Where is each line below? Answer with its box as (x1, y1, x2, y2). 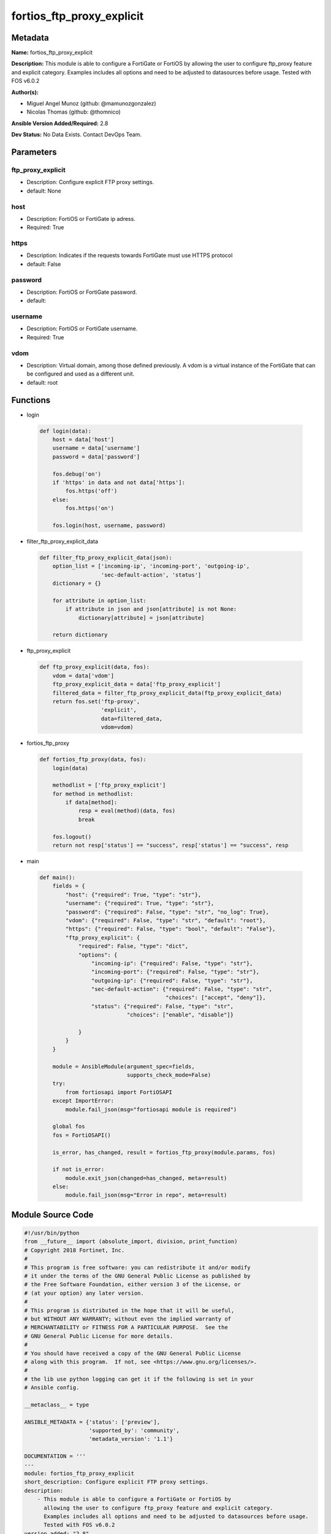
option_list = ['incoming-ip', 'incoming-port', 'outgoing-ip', (52, 563, 250, 570)
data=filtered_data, (101, 715, 162, 722)
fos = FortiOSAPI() (52, 1131, 112, 1138)
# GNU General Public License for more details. (24, 1332, 173, 1339)
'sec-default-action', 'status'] (101, 571, 202, 578)
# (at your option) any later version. (24, 1289, 144, 1297)
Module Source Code (11, 1209, 94, 1220)
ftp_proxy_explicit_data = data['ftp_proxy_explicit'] (52, 681, 221, 688)
